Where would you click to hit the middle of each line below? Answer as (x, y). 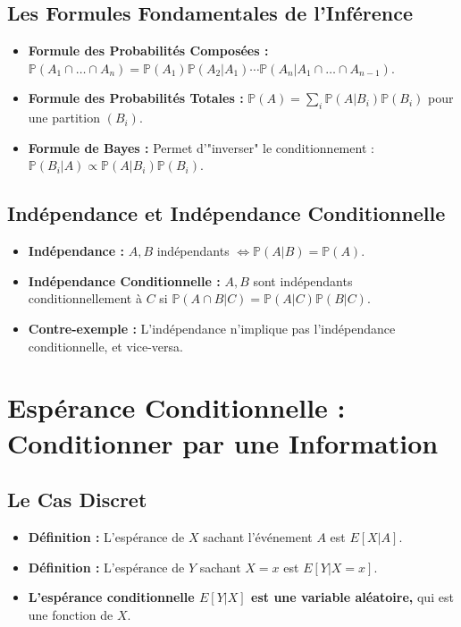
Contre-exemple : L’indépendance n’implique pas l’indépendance (212, 328)
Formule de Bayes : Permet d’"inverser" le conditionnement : (201, 147)
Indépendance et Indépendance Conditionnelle (226, 213)
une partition (64, 118)
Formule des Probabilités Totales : (136, 98)
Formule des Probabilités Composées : (148, 51)
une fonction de (71, 614)
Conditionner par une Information (223, 442)
